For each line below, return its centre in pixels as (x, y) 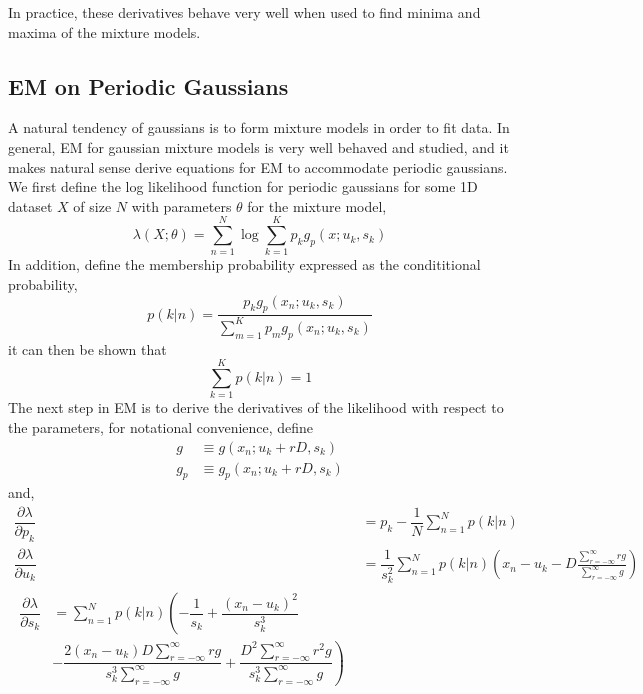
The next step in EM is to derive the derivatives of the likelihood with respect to (256, 407)
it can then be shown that (87, 348)
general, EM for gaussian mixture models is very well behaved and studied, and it (258, 146)
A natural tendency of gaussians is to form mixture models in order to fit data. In (259, 127)
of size (92, 205)
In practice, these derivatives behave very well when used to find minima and (244, 12)
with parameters (181, 205)
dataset (30, 205)
